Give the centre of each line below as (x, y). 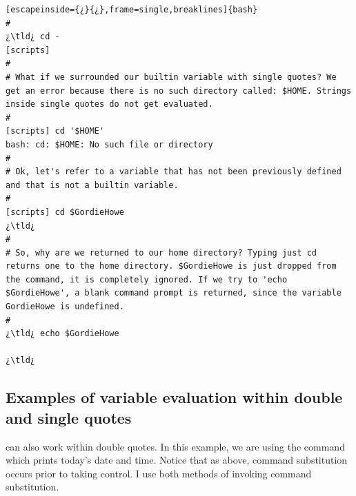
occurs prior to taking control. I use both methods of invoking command (159, 473)
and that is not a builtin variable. (92, 185)
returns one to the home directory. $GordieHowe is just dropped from (171, 266)
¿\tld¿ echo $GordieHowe (62, 334)
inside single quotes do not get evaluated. (109, 104)
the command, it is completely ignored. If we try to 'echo (147, 279)
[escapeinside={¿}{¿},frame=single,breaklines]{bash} (132, 10)
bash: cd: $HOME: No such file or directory (109, 144)
